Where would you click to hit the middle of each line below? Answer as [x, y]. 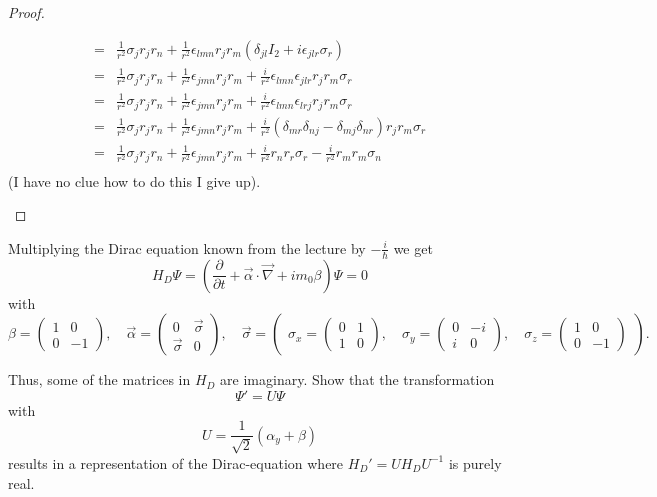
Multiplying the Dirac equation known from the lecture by [187, 247]
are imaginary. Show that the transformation [357, 379]
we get [413, 247]
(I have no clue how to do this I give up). [134, 180]
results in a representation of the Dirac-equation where [176, 462]
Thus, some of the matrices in [99, 379]
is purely [475, 462]
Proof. [26, 12]
